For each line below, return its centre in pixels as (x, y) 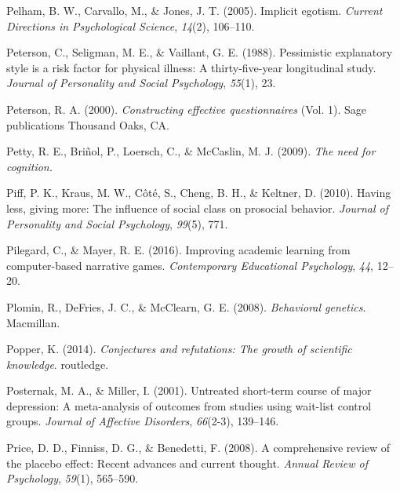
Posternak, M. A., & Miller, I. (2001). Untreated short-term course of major (189, 390)
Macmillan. (33, 322)
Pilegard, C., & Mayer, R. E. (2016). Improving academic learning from (178, 250)
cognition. (30, 166)
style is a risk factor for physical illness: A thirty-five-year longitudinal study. (191, 67)
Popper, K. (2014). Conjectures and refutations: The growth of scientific (179, 349)
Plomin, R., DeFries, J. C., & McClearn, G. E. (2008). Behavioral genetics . (186, 306)
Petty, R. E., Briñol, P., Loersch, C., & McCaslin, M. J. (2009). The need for (191, 151)
